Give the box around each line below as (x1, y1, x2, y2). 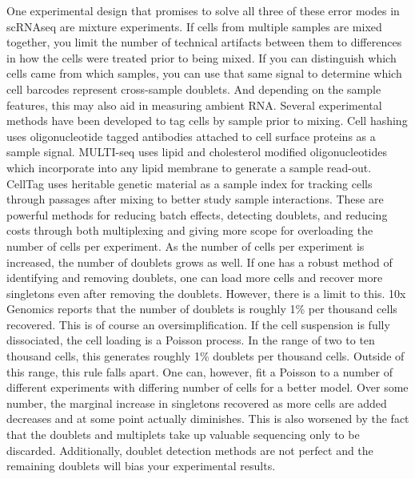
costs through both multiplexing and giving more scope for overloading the (6, 222, 373, 239)
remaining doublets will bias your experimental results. (6, 457, 276, 474)
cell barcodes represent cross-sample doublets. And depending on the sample (6, 80, 381, 97)
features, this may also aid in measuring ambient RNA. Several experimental (6, 96, 382, 113)
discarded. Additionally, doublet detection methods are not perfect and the (6, 441, 373, 458)
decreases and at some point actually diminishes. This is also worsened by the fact (6, 410, 409, 427)
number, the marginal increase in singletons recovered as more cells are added (6, 394, 387, 411)
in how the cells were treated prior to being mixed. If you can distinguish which (6, 49, 397, 66)
